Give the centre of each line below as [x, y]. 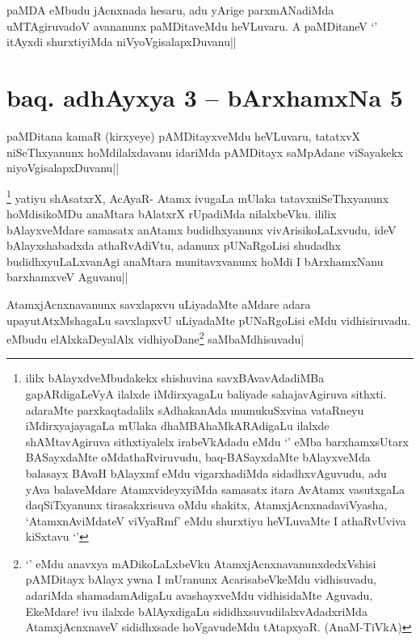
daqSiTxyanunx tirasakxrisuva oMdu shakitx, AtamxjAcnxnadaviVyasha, [206, 505]
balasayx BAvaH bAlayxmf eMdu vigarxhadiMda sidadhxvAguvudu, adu [206, 472]
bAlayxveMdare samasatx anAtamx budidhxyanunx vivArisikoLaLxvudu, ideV [202, 229]
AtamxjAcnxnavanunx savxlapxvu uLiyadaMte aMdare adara [159, 304]
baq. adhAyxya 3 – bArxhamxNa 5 [205, 97]
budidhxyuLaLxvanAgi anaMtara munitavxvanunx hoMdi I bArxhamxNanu [195, 261]
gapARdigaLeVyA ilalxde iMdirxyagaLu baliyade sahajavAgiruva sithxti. [206, 393]
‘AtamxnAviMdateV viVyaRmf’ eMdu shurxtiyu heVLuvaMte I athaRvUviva [216, 520]
